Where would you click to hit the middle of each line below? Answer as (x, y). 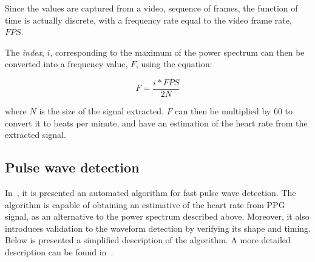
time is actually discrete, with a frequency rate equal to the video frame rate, (148, 20)
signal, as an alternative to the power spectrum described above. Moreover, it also (157, 216)
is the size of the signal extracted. (101, 111)
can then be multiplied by (223, 111)
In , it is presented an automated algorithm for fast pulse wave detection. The (151, 193)
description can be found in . (59, 251)
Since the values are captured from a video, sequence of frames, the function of (151, 8)
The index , (25, 52)
